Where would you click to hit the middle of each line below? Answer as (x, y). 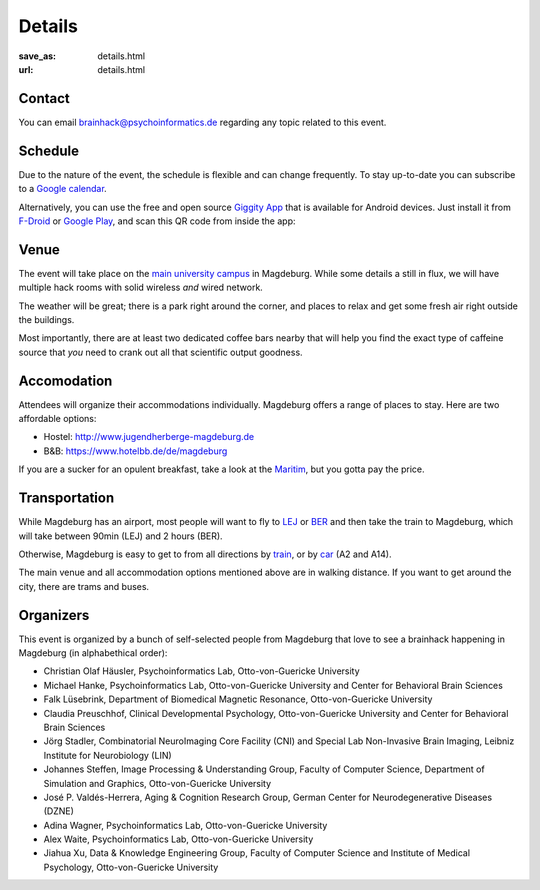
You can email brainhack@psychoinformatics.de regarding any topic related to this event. (202, 122)
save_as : (37, 56)
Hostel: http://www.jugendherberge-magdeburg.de (149, 437)
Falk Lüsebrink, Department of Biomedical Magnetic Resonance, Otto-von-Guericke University (238, 699)
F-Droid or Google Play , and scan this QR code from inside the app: (157, 221)
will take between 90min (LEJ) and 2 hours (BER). (121, 536)
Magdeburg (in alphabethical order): (93, 653)
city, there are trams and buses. (84, 586)
